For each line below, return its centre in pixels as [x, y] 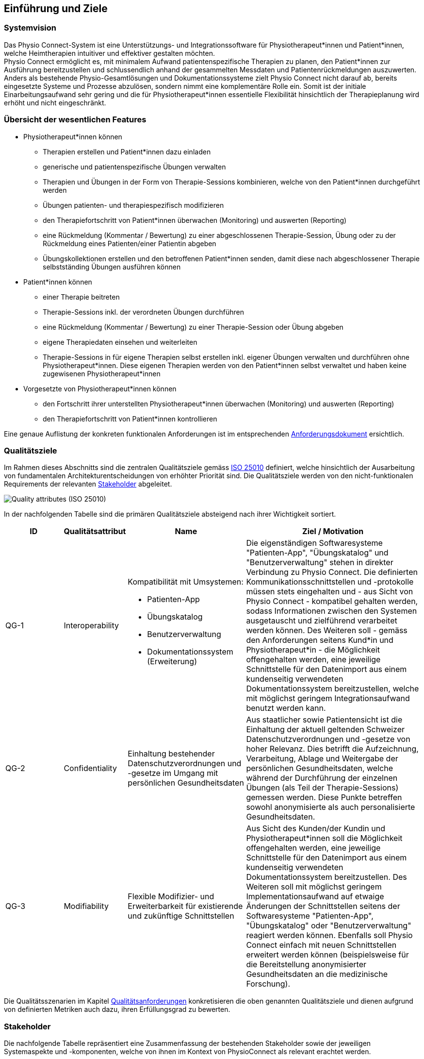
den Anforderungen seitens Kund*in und [320, 640]
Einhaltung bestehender [171, 754]
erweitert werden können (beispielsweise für [327, 955]
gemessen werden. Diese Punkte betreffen [324, 798]
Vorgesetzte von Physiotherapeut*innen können [100, 388]
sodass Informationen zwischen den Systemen [332, 611]
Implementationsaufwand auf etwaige [315, 897]
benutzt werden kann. [286, 708]
